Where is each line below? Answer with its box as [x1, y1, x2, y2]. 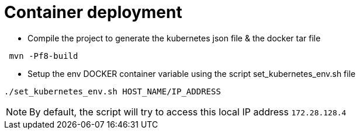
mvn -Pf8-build [9, 51, 78, 61]
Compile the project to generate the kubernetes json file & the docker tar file [27, 33, 321, 43]
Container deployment [4, 2, 182, 22]
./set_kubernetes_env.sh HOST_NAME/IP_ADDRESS [4, 86, 221, 96]
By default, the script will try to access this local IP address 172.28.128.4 [29, 105, 347, 118]
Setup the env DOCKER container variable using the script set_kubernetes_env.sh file [27, 68, 356, 79]
